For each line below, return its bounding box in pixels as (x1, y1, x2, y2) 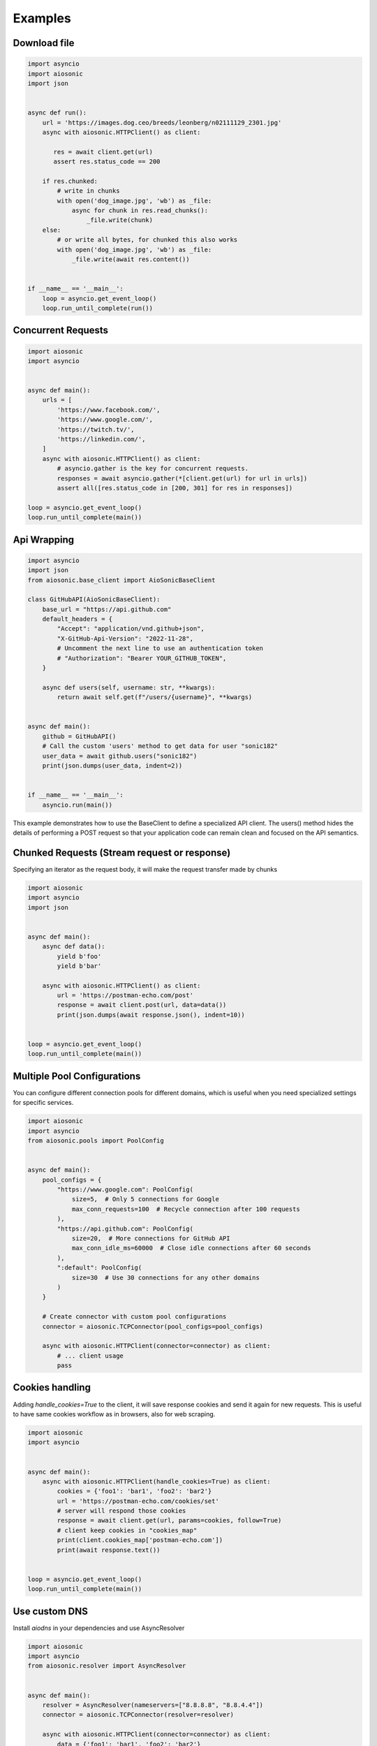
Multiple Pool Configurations (13, 1070, 141, 1082)
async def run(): (27, 109, 87, 117)
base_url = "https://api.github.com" (42, 605, 172, 613)
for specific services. (13, 1099, 74, 1107)
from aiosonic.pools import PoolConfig (27, 1137, 164, 1145)
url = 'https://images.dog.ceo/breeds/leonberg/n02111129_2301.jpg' (42, 119, 282, 126)
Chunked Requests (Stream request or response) (13, 846, 231, 858)
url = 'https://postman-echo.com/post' (57, 992, 193, 999)
